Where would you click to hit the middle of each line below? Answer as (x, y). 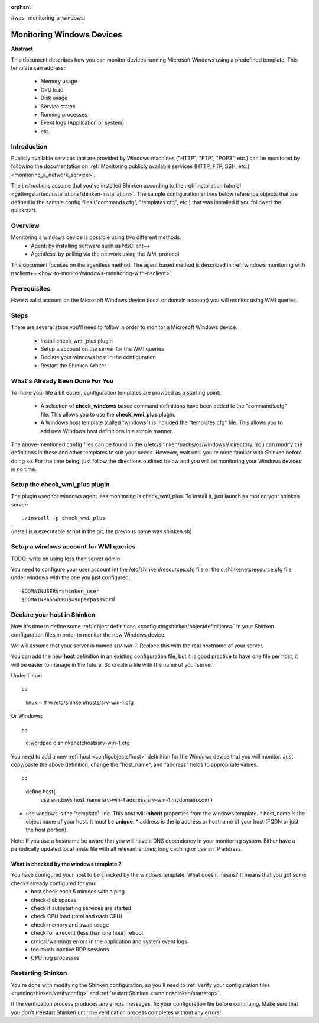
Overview (25, 226)
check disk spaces (54, 900)
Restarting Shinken (39, 973)
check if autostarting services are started (81, 908)
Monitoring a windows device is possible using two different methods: (96, 237)
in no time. (24, 469)
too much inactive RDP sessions (70, 949)
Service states (58, 106)
